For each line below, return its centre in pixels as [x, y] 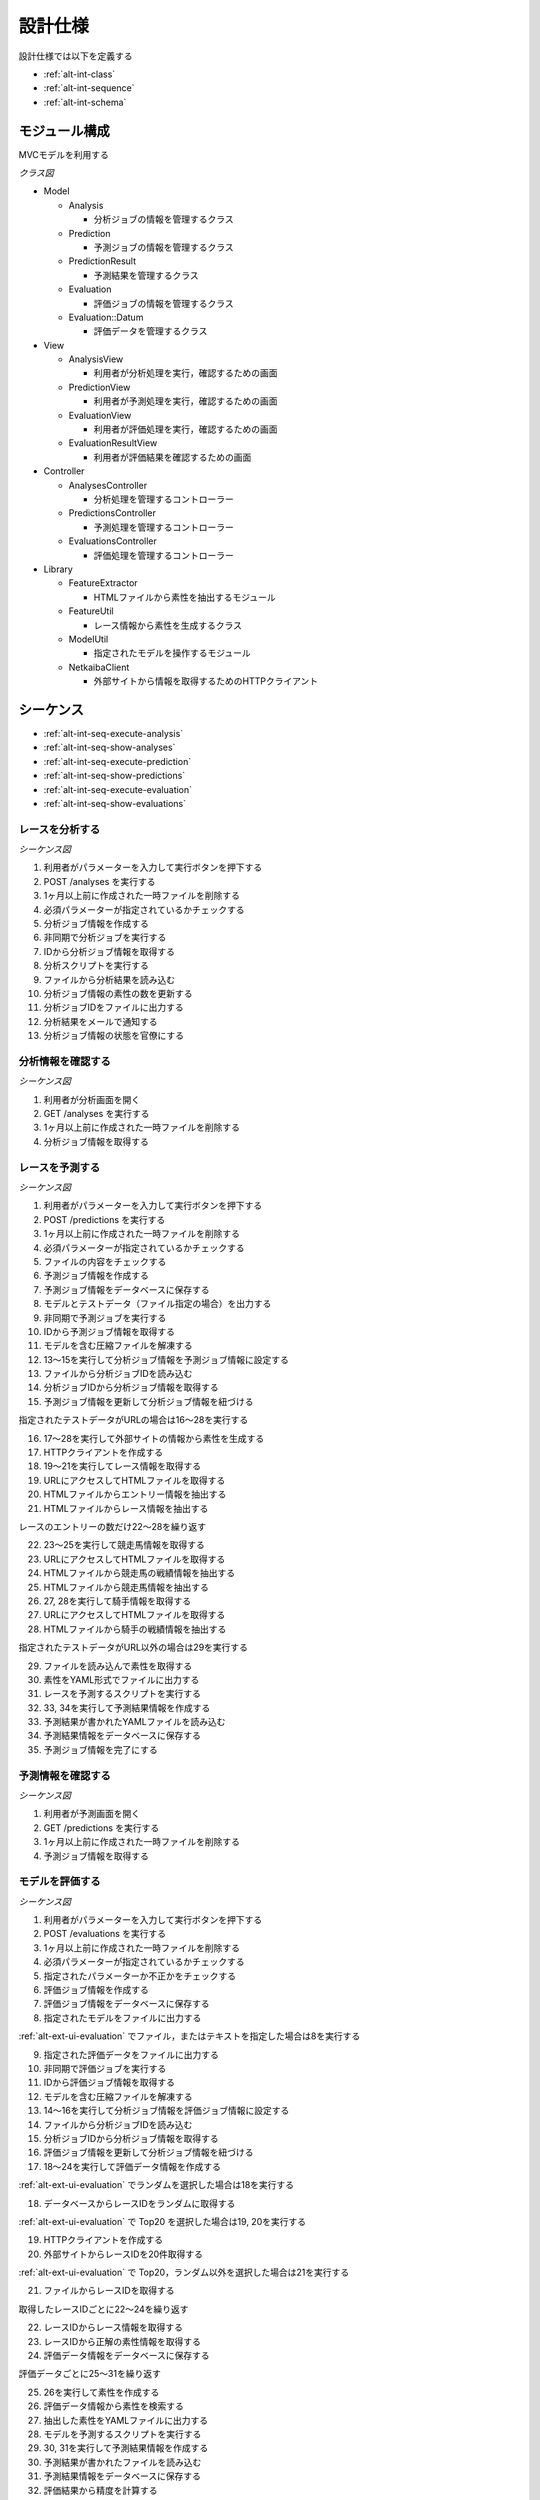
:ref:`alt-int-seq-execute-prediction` [117, 761]
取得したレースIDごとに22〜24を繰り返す [103, 2309]
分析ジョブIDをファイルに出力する [113, 1007]
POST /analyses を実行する [99, 881]
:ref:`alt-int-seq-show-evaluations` [115, 803]
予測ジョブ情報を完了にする [101, 1749]
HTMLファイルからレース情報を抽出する [126, 1508]
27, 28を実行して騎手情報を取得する [117, 1601]
